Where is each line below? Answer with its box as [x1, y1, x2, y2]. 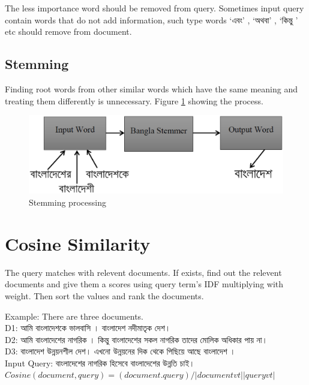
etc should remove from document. [5, 25, 132, 38]
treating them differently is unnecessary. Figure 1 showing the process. [5, 94, 263, 107]
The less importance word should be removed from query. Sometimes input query [5, 2, 304, 14]
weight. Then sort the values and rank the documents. [5, 289, 204, 302]
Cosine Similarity [5, 231, 151, 255]
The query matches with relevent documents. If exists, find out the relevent [5, 266, 282, 278]
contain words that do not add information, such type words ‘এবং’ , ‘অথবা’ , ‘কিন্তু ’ [5, 13, 298, 26]
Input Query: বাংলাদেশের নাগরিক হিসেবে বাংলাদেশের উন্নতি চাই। [5, 356, 195, 369]
